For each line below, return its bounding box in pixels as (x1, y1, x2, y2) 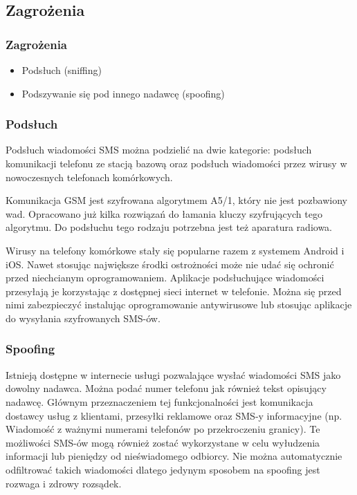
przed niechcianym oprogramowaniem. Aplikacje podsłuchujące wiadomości (6, 270, 324, 285)
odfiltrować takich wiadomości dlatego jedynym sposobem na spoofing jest (6, 462, 320, 476)
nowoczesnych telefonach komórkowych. (6, 169, 173, 184)
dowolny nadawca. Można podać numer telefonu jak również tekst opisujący (6, 381, 327, 395)
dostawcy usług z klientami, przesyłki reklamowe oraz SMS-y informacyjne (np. (6, 408, 342, 422)
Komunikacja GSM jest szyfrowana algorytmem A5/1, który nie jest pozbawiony (6, 193, 347, 207)
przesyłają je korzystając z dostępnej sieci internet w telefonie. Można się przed (6, 283, 342, 298)
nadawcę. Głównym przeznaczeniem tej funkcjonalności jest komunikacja (6, 394, 313, 409)
